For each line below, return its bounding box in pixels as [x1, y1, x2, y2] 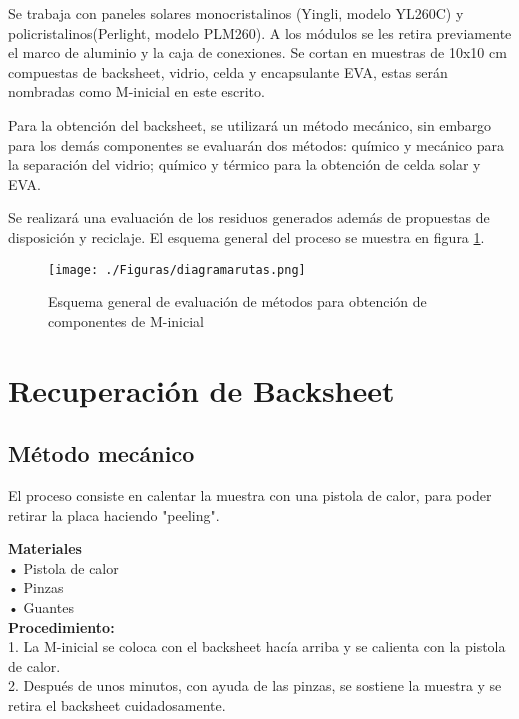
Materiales [8, 538, 82, 559]
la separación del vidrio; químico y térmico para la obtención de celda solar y [8, 154, 481, 175]
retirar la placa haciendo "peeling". [8, 504, 220, 525]
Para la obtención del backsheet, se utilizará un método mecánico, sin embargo [8, 114, 492, 135]
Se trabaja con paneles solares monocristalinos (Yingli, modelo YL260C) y [8, 3, 464, 23]
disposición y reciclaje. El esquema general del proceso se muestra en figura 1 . [8, 226, 485, 247]
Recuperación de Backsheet [8, 369, 395, 410]
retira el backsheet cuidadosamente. [8, 694, 226, 715]
